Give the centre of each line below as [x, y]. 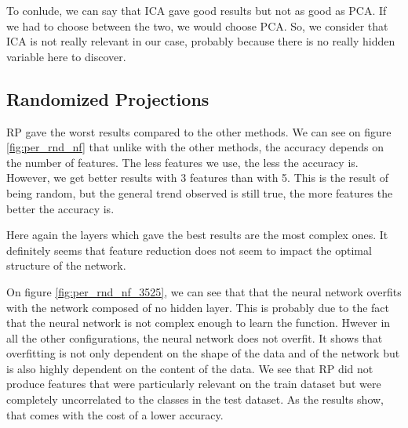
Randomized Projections [108, 98]
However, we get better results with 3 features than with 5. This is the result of [198, 178]
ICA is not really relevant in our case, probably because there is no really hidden [201, 41]
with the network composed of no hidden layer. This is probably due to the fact [198, 307]
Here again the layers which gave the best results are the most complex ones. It [197, 235]
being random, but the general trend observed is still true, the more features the [200, 192]
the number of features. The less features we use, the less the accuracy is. [182, 162]
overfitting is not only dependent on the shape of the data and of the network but [203, 353]
